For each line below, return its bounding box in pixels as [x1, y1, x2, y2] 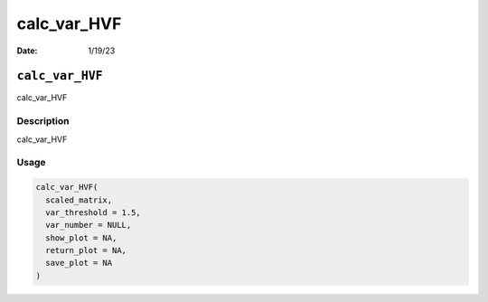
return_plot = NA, [45, 245, 127, 256]
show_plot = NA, [45, 232, 117, 243]
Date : [16, 45, 38, 56]
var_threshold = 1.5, [45, 207, 142, 217]
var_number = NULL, [45, 220, 132, 231]
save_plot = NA [45, 258, 113, 269]
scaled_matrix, [45, 194, 113, 205]
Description [16, 115, 70, 127]
